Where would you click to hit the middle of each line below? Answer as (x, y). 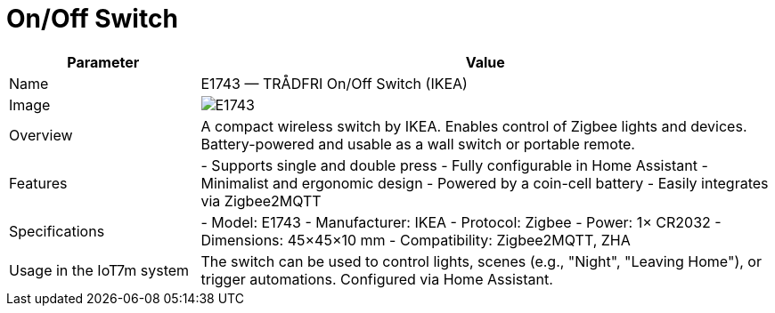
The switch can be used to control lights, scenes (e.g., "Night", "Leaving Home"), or (481, 261)
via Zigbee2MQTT (261, 201)
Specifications (57, 231)
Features (38, 183)
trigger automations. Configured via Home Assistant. (377, 279)
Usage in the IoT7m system (99, 270)
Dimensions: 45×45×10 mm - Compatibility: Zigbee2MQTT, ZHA (416, 240)
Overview (41, 135)
